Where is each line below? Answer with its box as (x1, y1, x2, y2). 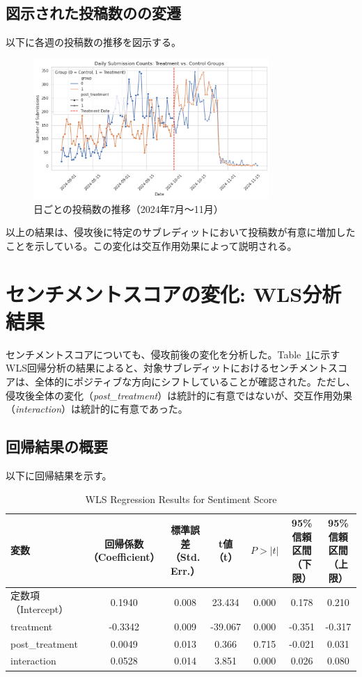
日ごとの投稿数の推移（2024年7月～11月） (33, 201, 223, 216)
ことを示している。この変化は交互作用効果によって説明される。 (6, 238, 297, 253)
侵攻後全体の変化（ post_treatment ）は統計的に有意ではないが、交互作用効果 (6, 388, 352, 402)
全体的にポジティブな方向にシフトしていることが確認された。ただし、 (34, 374, 356, 388)
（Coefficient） (88, 550, 160, 564)
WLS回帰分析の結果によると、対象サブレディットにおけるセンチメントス (6, 360, 338, 375)
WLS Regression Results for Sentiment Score (85, 491, 277, 506)
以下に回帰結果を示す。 (6, 468, 112, 482)
